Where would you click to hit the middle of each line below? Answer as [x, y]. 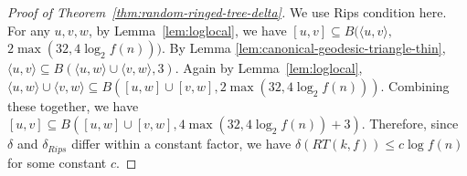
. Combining [415, 85]
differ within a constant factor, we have [181, 144]
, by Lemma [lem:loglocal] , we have [187, 30]
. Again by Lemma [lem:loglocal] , [269, 68]
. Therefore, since [410, 124]
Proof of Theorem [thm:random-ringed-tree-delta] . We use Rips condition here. [227, 12]
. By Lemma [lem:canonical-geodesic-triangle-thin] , [304, 48]
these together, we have [73, 105]
